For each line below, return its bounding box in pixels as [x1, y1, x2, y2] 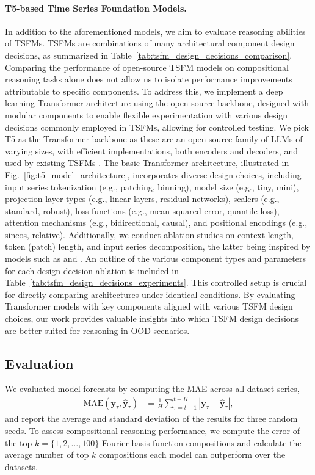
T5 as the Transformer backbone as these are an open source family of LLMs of [5, 132, 303, 145]
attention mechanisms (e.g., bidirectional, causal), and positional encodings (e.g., [5, 216, 308, 229]
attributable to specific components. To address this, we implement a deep [5, 84, 283, 97]
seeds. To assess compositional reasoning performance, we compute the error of [5, 424, 300, 437]
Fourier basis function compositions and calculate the [102, 436, 302, 449]
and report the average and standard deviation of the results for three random [5, 412, 298, 425]
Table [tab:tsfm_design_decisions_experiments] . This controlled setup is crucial [5, 276, 307, 289]
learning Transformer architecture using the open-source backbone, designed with [5, 96, 309, 109]
